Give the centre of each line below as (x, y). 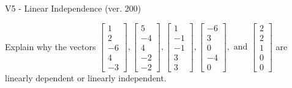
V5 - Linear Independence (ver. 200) (73, 8)
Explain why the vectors (51, 46)
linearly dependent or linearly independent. (86, 77)
